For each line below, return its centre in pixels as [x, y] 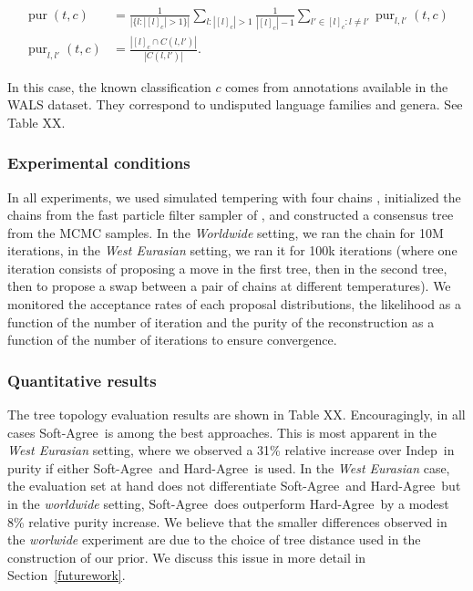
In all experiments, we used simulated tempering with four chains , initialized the [234, 197]
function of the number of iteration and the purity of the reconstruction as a [221, 321]
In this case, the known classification [109, 86]
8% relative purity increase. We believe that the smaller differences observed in [227, 521]
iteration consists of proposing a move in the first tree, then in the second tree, [227, 268]
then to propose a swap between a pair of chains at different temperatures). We [229, 286]
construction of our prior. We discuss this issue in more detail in [187, 557]
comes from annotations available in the [337, 86]
